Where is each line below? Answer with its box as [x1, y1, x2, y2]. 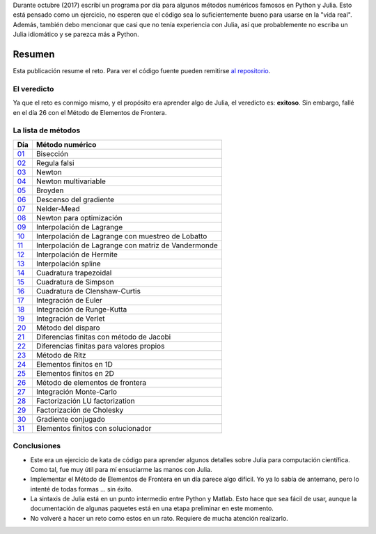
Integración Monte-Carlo [36, 387, 118, 397]
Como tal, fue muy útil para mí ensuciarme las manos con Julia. [30, 465, 212, 473]
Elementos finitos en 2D [36, 368, 114, 378]
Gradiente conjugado [36, 414, 106, 424]
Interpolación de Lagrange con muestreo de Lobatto [36, 231, 207, 241]
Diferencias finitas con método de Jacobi [36, 332, 171, 342]
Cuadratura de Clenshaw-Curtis [36, 286, 141, 296]
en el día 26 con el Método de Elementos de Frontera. [13, 108, 167, 116]
